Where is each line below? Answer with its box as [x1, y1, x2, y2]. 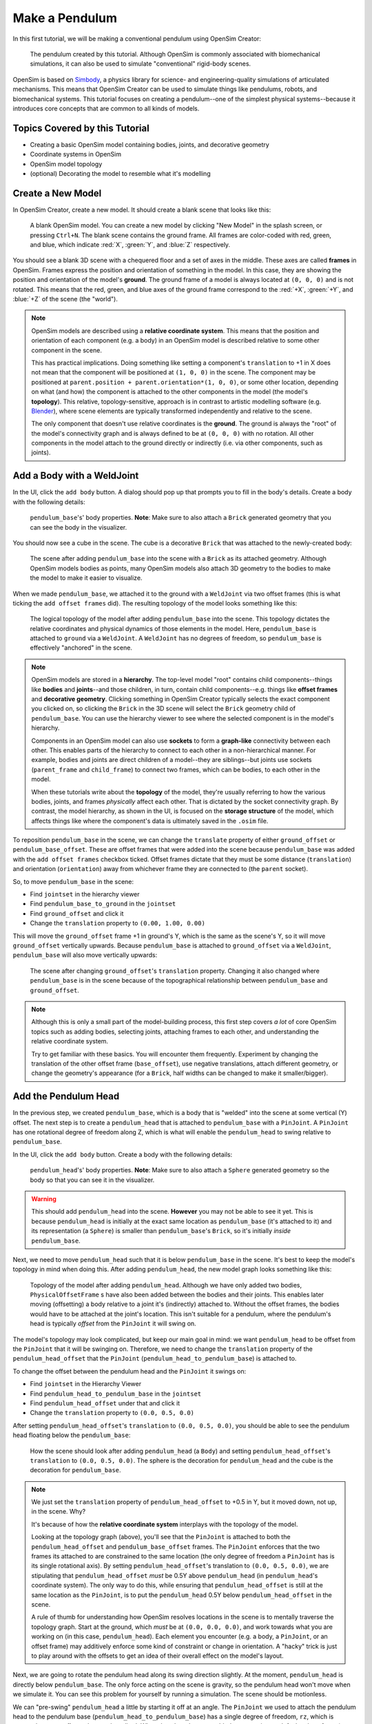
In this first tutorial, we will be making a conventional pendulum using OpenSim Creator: [12, 34, 262, 43]
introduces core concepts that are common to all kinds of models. [12, 104, 200, 112]
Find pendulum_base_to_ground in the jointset [30, 900, 176, 908]
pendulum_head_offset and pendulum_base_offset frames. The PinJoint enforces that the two [31, 1542, 320, 1551]
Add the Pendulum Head [12, 1090, 120, 1103]
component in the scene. [31, 345, 103, 354]
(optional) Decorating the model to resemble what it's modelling [30, 169, 211, 177]
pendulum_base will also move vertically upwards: [12, 951, 158, 959]
